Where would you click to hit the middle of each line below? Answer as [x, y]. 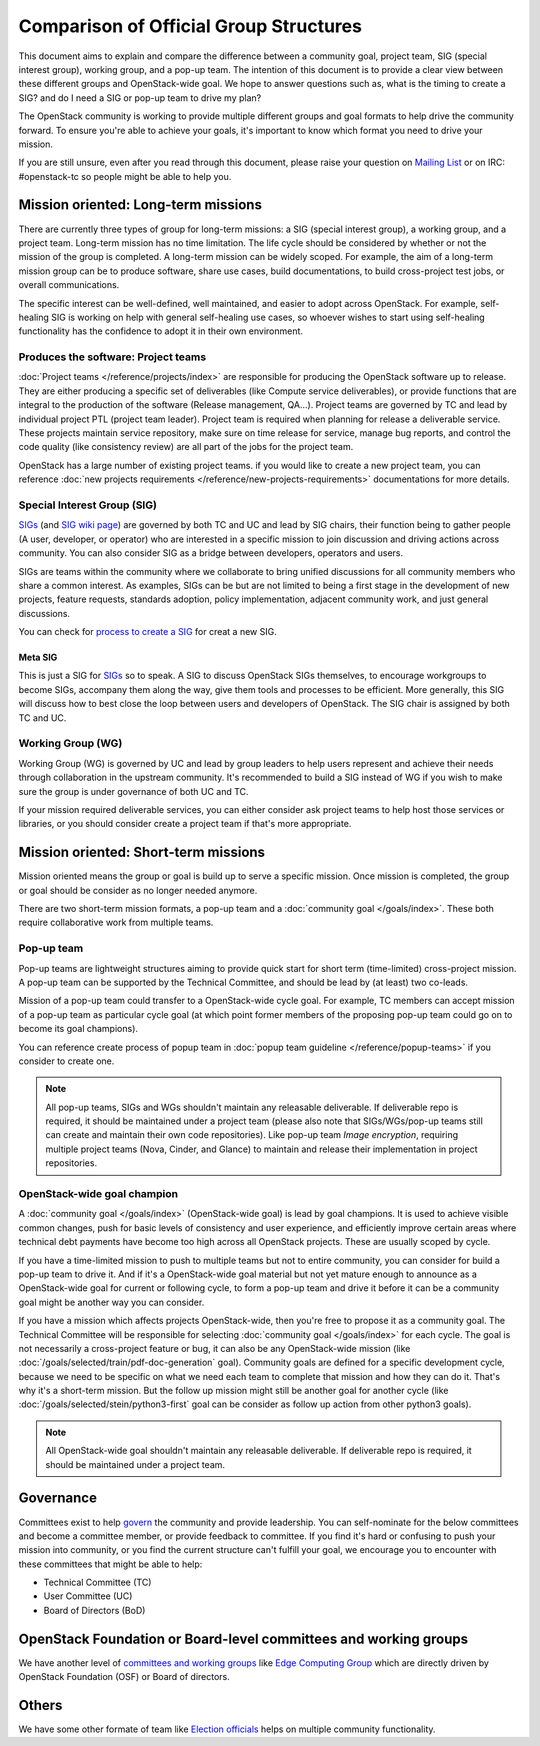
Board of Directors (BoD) [94, 1610]
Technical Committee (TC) [97, 1582]
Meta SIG [38, 657]
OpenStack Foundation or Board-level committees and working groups [243, 1638]
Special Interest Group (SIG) [87, 505]
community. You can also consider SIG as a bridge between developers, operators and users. [211, 553]
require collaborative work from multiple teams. [116, 922]
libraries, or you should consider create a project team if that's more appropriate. [185, 824]
